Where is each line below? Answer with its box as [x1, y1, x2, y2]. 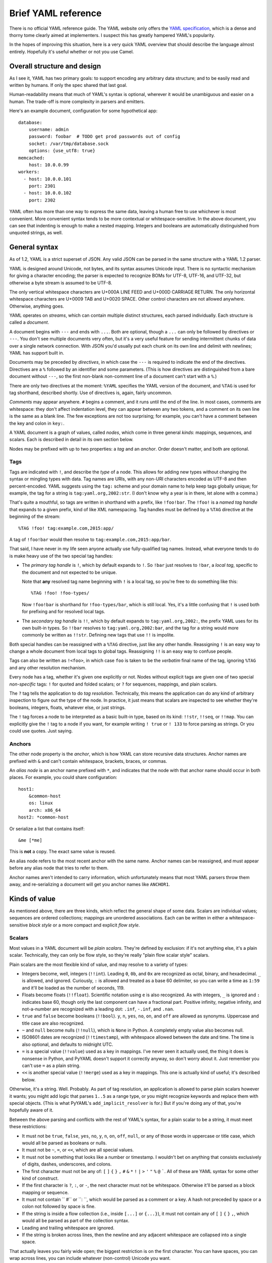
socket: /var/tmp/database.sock [28, 140, 109, 147]
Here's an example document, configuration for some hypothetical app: [9, 108, 158, 114]
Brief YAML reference [9, 8, 102, 19]
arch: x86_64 [28, 807, 61, 813]
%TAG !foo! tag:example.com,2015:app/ [18, 525, 114, 531]
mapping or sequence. [22, 1189, 69, 1195]
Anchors [9, 740, 31, 747]
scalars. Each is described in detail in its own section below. [9, 436, 133, 443]
